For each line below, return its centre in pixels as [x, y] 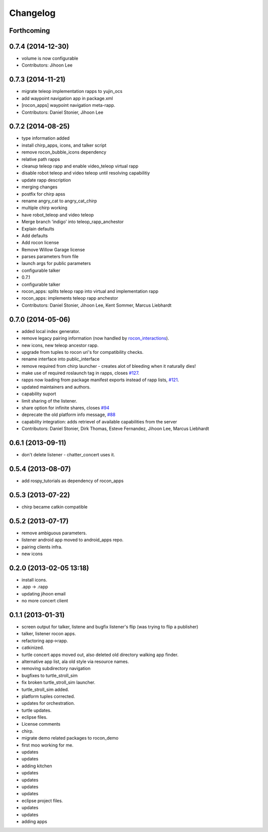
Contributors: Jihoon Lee [47, 65]
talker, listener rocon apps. [49, 634]
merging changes [39, 187]
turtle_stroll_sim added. [45, 689]
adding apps [34, 821]
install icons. [34, 580]
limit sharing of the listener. [49, 401]
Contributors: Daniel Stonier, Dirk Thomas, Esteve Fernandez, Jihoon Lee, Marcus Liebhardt [115, 429]
